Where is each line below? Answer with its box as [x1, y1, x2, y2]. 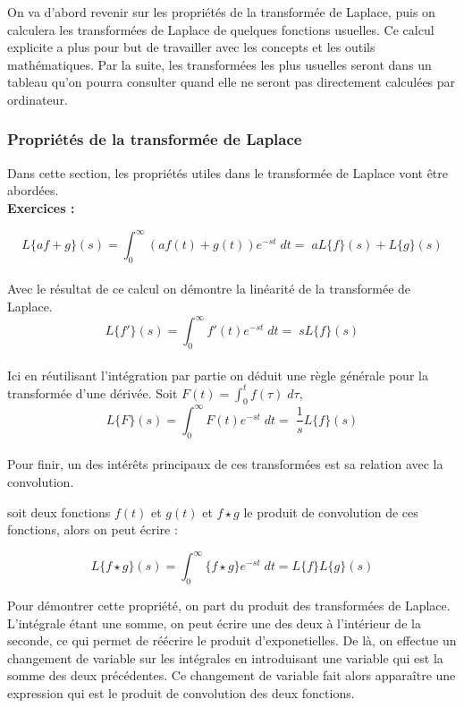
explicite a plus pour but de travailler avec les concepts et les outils [7, 38, 375, 56]
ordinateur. [7, 90, 68, 108]
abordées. [7, 181, 59, 200]
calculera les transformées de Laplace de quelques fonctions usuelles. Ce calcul [7, 20, 434, 38]
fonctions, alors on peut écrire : [7, 520, 178, 539]
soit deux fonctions [7, 502, 111, 521]
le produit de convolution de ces [243, 502, 418, 521]
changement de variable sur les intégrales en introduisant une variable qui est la [7, 648, 443, 667]
